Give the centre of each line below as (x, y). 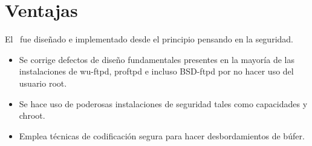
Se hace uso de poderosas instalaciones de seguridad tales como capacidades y (163, 103)
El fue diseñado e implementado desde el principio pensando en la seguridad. (149, 39)
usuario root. (43, 83)
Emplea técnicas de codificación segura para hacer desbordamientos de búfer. (162, 135)
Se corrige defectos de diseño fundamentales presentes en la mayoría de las (157, 59)
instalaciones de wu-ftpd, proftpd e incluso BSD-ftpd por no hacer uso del (156, 71)
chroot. (32, 115)
